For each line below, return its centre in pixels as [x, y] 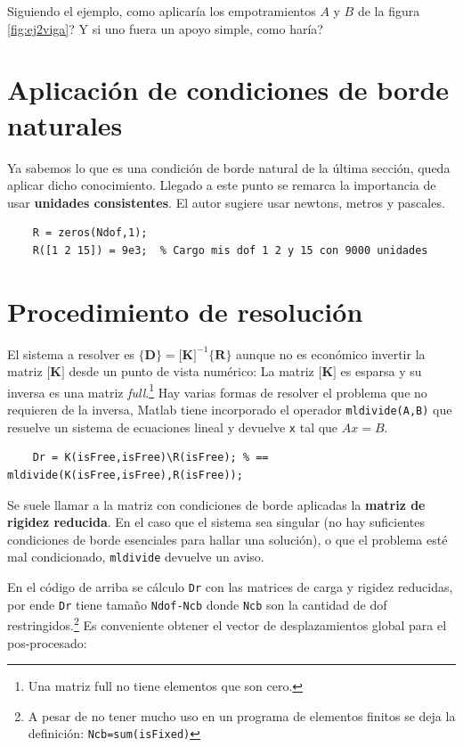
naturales [65, 124]
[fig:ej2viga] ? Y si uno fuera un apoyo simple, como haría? [165, 28]
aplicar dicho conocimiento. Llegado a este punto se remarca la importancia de [222, 185]
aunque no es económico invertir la [331, 353]
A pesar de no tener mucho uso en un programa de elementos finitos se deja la [242, 715]
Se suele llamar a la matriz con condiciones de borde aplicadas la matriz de [216, 504]
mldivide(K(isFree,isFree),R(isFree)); [125, 475]
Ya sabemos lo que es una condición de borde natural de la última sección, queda [229, 167]
